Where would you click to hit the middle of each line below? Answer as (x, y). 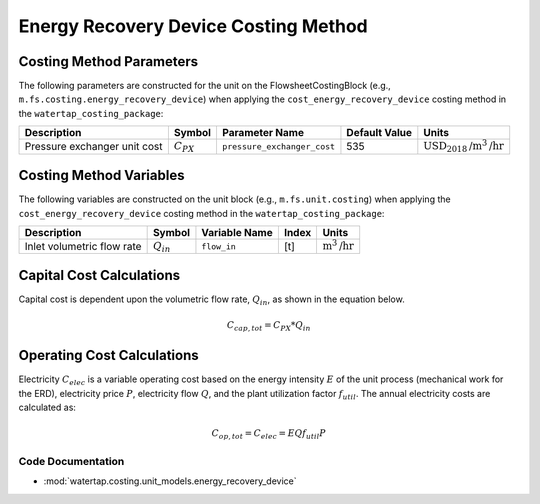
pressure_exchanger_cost (278, 146)
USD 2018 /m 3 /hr (463, 146)
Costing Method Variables (101, 175)
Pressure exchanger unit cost (93, 147)
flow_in (219, 246)
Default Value (379, 133)
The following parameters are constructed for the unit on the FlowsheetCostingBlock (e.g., (205, 86)
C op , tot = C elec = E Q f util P (269, 435)
